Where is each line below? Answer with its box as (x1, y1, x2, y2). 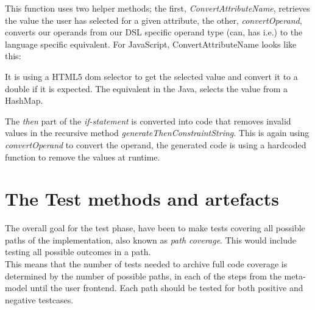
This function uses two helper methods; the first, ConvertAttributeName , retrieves (5, 2, 310, 14)
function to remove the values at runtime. (5, 150, 160, 163)
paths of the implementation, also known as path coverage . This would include (5, 233, 296, 246)
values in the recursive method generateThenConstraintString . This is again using (5, 126, 310, 139)
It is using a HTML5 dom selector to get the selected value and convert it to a (5, 70, 298, 82)
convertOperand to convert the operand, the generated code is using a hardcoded (5, 138, 306, 151)
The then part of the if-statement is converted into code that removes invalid (5, 114, 291, 127)
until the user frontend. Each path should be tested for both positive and (30, 281, 303, 294)
